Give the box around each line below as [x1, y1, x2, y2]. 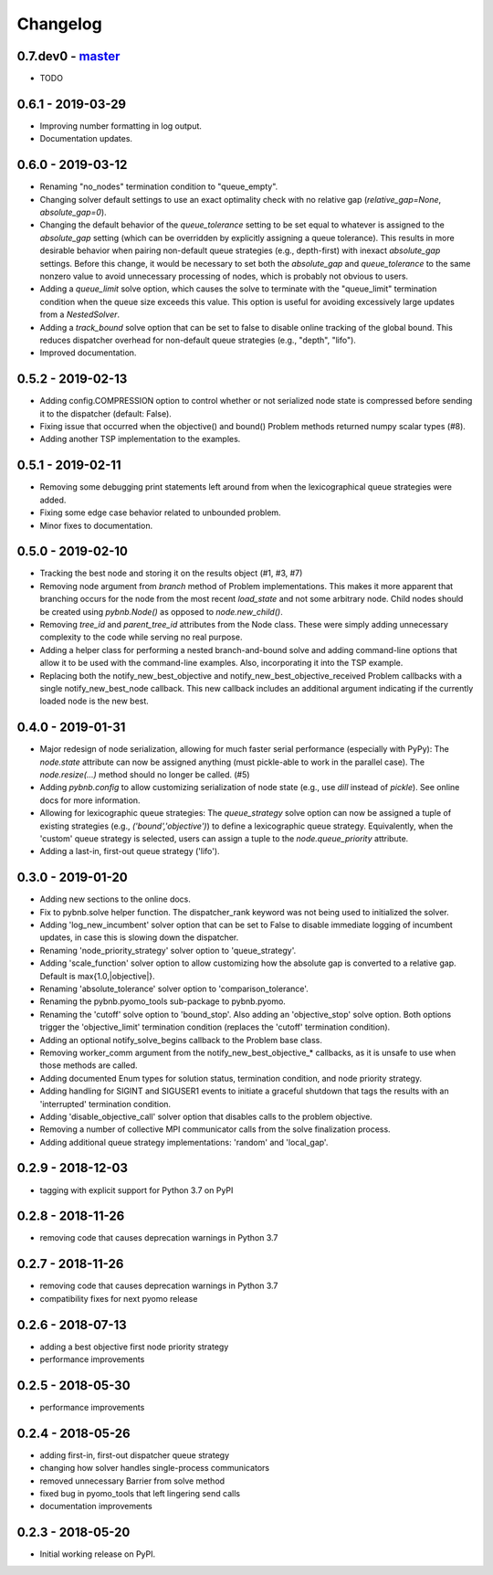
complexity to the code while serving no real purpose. [39, 631, 243, 643]
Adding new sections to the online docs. [39, 893, 192, 904]
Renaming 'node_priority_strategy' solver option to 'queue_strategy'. [39, 945, 297, 956]
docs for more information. [39, 795, 141, 806]
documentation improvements [39, 1501, 152, 1512]
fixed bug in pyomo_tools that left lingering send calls [39, 1488, 241, 1499]
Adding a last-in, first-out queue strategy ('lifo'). [39, 846, 220, 857]
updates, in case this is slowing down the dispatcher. [39, 932, 239, 943]
